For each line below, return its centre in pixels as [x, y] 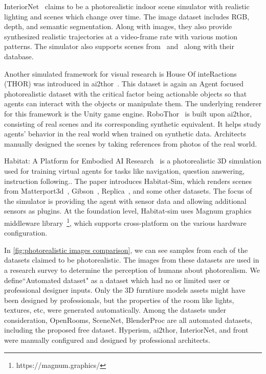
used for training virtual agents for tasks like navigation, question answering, [125, 170]
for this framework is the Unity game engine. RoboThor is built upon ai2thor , [128, 113]
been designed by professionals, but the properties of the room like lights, [119, 300]
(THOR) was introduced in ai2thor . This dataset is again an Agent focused [124, 84]
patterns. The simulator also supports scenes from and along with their [119, 46]
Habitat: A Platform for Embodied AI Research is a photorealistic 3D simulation [133, 161]
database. [19, 56]
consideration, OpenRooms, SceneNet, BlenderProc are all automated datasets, [128, 320]
